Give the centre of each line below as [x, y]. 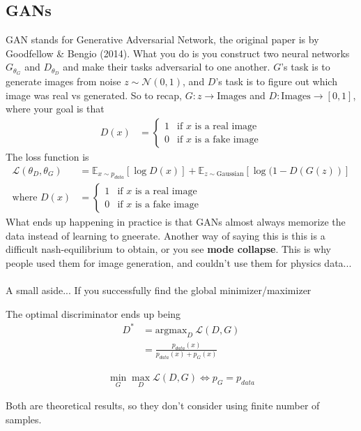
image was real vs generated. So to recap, [94, 95]
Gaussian [230, 174]
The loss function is [47, 157]
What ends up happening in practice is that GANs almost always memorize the [176, 222]
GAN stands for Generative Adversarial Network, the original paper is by [162, 39]
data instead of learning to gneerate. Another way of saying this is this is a [166, 235]
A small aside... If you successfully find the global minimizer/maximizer [159, 290]
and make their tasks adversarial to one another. [167, 67]
